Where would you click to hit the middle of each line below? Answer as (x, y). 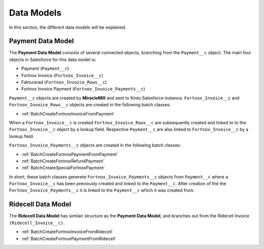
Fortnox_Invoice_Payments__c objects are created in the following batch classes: (95, 145)
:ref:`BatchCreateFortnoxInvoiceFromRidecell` (67, 232)
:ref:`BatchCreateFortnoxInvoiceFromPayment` (68, 114)
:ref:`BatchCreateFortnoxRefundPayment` (63, 161)
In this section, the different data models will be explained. (68, 27)
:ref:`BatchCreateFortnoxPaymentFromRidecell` (69, 238)
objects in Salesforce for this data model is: (53, 59)
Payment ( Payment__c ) (45, 69)
